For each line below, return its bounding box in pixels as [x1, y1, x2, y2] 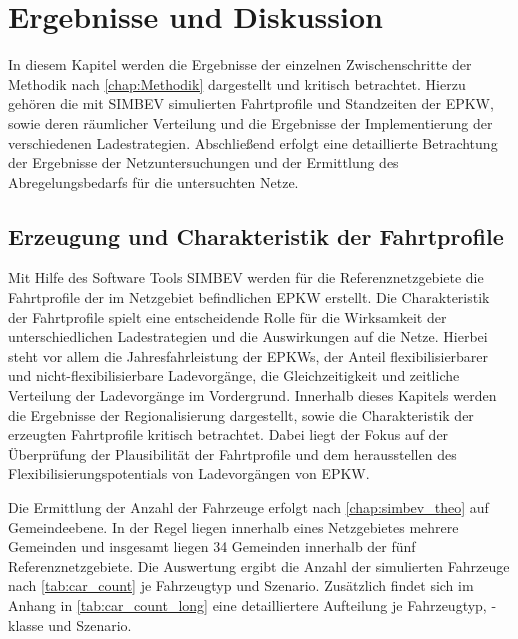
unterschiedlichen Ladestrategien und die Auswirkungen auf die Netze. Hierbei [8, 326, 488, 347]
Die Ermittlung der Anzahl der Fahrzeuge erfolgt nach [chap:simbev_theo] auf [8, 497, 489, 518]
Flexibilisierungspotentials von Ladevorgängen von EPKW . [8, 463, 370, 484]
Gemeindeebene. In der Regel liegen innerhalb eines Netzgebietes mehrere [8, 516, 459, 537]
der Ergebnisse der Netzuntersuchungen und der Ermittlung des [8, 152, 399, 173]
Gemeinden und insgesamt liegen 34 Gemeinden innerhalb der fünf [8, 536, 416, 557]
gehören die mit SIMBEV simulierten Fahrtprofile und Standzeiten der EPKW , [8, 93, 494, 114]
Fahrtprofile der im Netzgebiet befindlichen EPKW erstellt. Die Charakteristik [8, 287, 490, 308]
